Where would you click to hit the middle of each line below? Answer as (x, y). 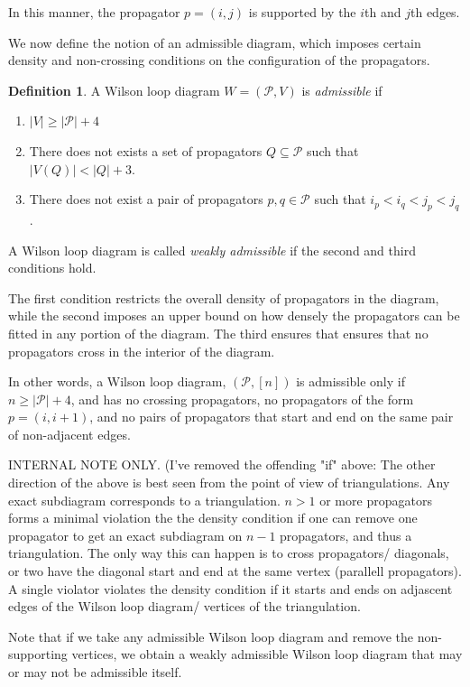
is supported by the (302, 12)
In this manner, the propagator (94, 12)
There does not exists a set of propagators (146, 150)
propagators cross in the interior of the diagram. (142, 351)
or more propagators (376, 500)
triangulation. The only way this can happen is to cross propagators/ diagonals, (229, 553)
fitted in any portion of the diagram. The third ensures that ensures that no (218, 333)
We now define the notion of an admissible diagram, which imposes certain (215, 42)
